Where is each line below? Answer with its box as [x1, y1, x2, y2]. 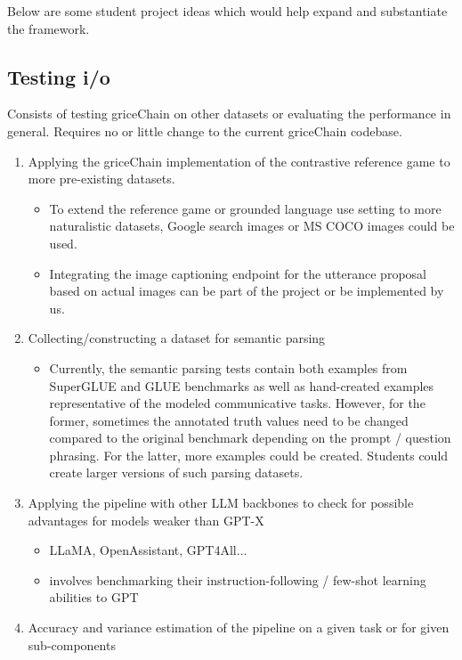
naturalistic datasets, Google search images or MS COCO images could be [49, 216, 455, 235]
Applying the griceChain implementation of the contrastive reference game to [28, 151, 450, 170]
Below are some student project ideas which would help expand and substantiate [7, 2, 448, 20]
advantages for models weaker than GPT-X [28, 510, 264, 529]
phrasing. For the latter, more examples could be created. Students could [49, 445, 449, 464]
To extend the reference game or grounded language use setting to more [49, 199, 442, 217]
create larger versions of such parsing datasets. [49, 463, 304, 482]
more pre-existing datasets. [28, 169, 175, 188]
